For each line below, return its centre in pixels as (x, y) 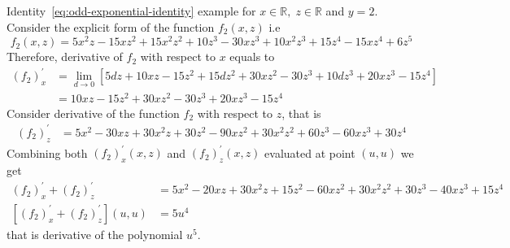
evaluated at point (310, 152)
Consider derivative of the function (93, 113)
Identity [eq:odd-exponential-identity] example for (131, 11)
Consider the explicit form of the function (111, 26)
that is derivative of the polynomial (95, 234)
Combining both (47, 152)
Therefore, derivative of (65, 57)
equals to (252, 57)
